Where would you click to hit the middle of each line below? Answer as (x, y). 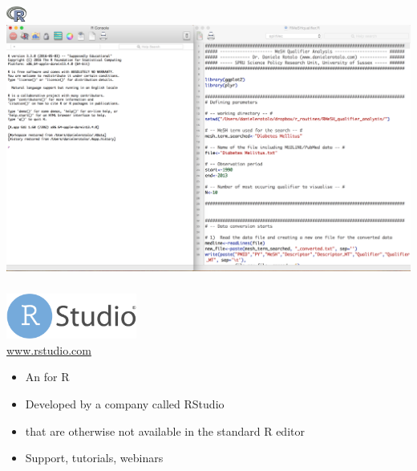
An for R (47, 377)
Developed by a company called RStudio (125, 404)
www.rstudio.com (49, 349)
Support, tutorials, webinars (94, 458)
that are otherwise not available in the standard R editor (165, 430)
